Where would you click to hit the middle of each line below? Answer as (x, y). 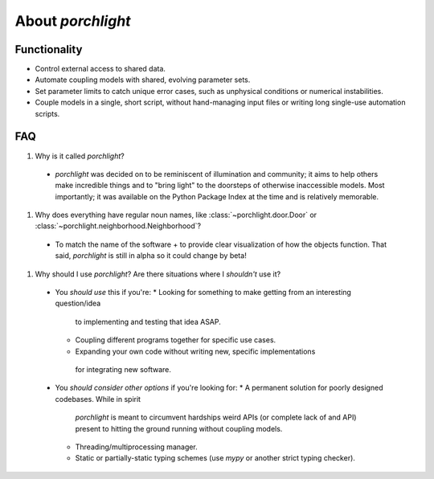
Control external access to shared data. (100, 69)
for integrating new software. (123, 369)
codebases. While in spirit (98, 399)
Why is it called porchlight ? (80, 156)
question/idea (78, 303)
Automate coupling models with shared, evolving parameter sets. (143, 80)
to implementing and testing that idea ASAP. (148, 321)
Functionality (49, 49)
